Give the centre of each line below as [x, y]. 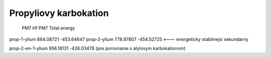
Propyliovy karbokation [59, 13]
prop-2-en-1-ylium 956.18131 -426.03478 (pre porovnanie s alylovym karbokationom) [97, 48]
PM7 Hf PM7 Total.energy [48, 28]
